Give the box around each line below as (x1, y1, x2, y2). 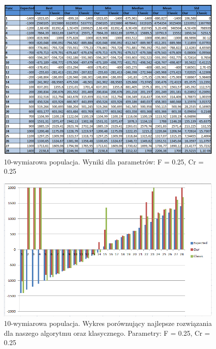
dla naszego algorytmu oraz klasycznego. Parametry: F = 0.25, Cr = (4, 327, 210, 338)
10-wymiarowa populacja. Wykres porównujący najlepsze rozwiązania (4, 318, 212, 328)
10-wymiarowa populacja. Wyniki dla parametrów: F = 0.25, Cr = (4, 156, 204, 166)
